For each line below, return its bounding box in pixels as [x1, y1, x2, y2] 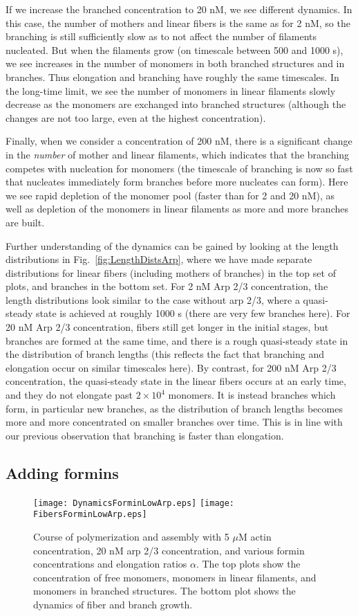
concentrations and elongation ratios [33, 556, 187, 571]
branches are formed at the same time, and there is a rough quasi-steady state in [6, 333, 348, 347]
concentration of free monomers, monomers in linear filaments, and [33, 570, 317, 584]
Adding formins [6, 462, 119, 483]
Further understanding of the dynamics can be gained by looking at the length [6, 238, 339, 253]
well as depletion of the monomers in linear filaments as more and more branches [6, 201, 348, 216]
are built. [6, 215, 45, 229]
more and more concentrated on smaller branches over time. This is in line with [6, 415, 343, 429]
